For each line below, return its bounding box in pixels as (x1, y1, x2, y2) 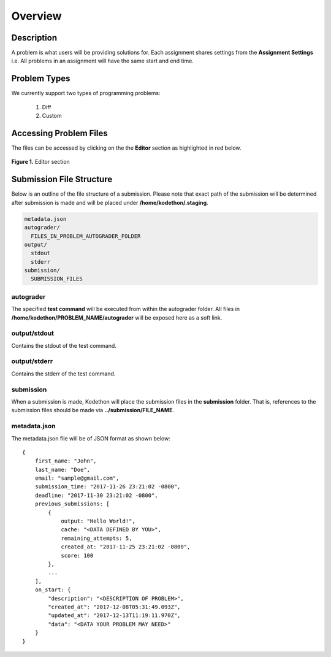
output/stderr (11, 357, 53, 366)
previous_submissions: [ (34, 501, 110, 507)
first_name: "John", (34, 458, 97, 464)
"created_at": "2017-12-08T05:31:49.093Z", (48, 603, 181, 610)
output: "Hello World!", (61, 518, 136, 524)
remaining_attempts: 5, (61, 534, 132, 542)
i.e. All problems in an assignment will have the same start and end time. (11, 57, 194, 64)
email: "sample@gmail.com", (34, 475, 120, 482)
